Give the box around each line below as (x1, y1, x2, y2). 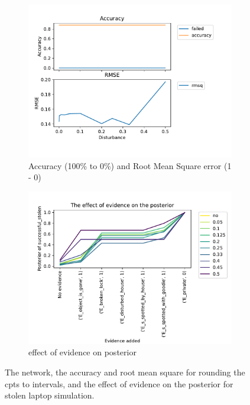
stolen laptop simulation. (5, 389, 95, 401)
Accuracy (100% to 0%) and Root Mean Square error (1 (28, 159, 232, 171)
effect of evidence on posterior (28, 346, 137, 358)
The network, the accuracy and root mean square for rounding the (5, 365, 245, 378)
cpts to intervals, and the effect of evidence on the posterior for (5, 377, 233, 390)
